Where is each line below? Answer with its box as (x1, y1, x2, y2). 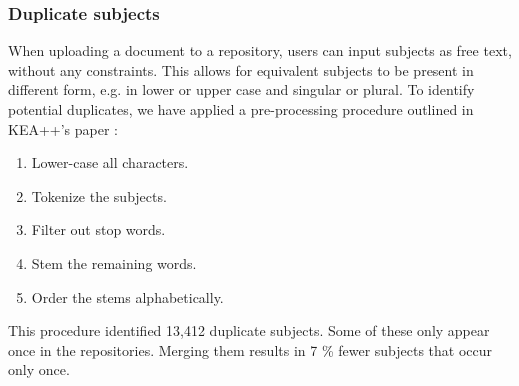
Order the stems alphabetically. (31, 286, 224, 307)
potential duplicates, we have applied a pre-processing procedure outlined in (8, 99, 474, 119)
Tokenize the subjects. (31, 185, 167, 206)
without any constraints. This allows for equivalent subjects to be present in (8, 59, 474, 80)
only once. (8, 359, 70, 380)
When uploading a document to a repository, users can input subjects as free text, (8, 40, 512, 61)
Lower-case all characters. (31, 152, 189, 173)
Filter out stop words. (31, 219, 166, 240)
